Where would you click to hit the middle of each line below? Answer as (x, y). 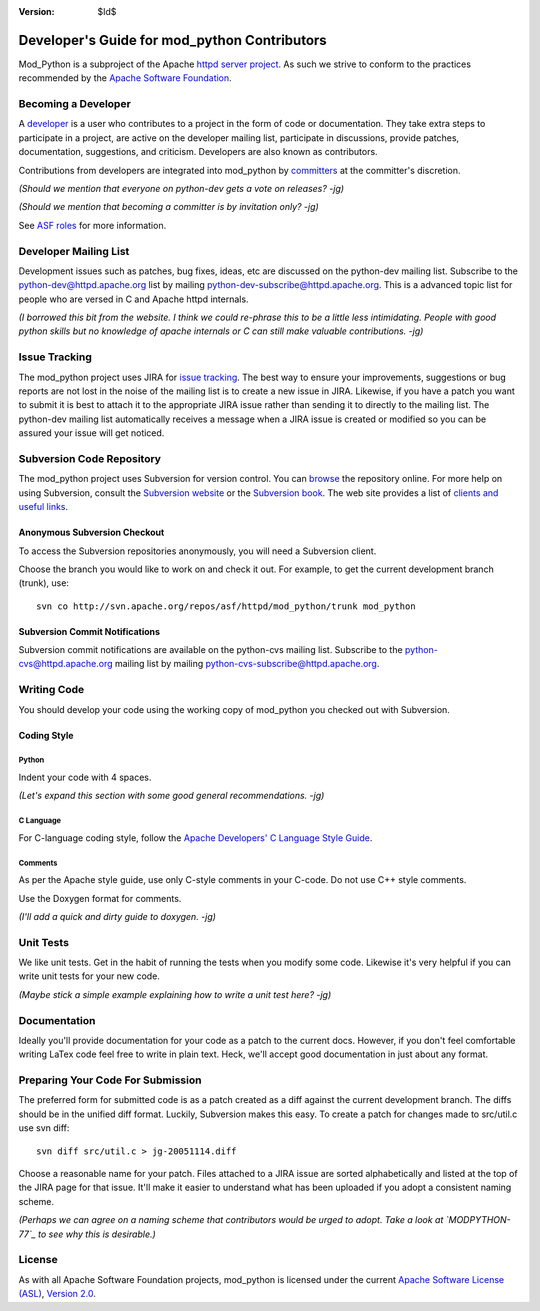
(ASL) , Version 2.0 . (57, 1294)
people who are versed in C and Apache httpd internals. (133, 299)
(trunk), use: (44, 583)
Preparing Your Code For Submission (110, 1080)
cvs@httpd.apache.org (66, 664)
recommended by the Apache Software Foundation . (125, 78)
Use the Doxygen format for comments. (100, 898)
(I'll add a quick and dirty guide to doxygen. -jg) (117, 916)
